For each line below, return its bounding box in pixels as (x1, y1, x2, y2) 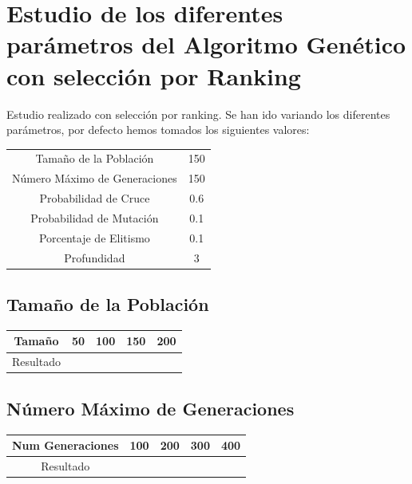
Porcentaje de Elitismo (38, 229, 150, 246)
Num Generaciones (12, 437, 119, 454)
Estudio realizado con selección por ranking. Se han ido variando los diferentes (6, 105, 390, 122)
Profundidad (64, 249, 125, 266)
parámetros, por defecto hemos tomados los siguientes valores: (6, 121, 310, 138)
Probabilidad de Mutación (30, 209, 159, 226)
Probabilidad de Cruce (39, 190, 150, 207)
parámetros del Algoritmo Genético (6, 28, 406, 61)
